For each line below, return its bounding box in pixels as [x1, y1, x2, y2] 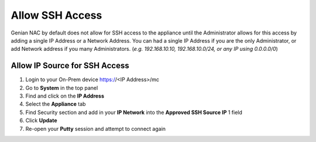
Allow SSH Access [11, 9, 102, 22]
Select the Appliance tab [25, 101, 86, 108]
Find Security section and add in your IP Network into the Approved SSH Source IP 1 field [25, 109, 243, 116]
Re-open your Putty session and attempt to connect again [25, 125, 166, 132]
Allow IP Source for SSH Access [11, 61, 129, 71]
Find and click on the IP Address [25, 92, 105, 99]
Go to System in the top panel [25, 84, 98, 91]
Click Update [25, 117, 57, 124]
